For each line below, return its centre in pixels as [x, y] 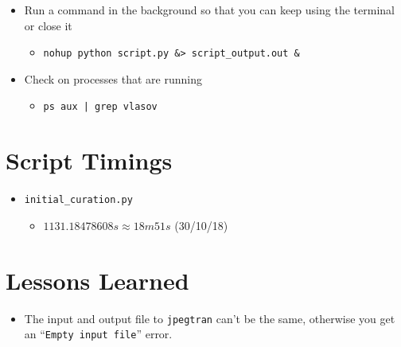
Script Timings [89, 160]
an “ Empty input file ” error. [98, 334]
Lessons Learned [97, 280]
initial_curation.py [78, 200]
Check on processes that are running [113, 78]
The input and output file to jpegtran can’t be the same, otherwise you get [210, 318]
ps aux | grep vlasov [100, 107]
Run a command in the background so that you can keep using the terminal [209, 10]
